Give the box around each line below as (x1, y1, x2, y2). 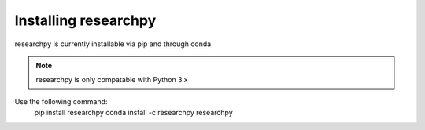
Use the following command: (14, 96, 108, 106)
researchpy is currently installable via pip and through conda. (14, 39, 213, 49)
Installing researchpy (14, 12, 157, 29)
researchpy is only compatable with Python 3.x (35, 75, 188, 85)
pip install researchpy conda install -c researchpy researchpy (34, 108, 234, 117)
